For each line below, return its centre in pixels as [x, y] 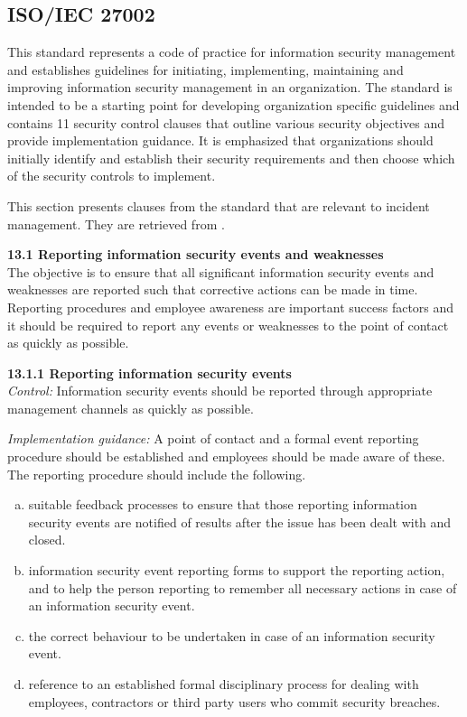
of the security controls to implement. [112, 176]
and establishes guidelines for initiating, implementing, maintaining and [205, 69]
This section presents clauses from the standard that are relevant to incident [219, 205]
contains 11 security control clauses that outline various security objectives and [226, 122]
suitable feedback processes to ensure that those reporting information [223, 504]
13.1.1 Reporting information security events [149, 372]
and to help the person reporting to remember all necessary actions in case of [243, 587]
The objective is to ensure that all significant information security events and [221, 271]
